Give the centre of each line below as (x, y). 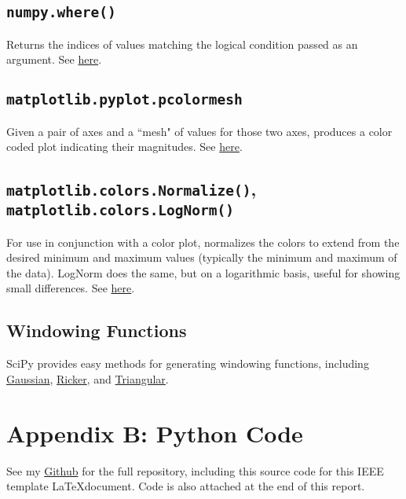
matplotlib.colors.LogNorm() (121, 211)
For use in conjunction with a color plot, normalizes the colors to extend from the (203, 242)
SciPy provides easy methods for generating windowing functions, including (188, 363)
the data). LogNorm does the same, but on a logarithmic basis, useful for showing (203, 272)
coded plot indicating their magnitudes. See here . (124, 147)
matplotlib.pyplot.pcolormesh (124, 100)
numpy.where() (61, 13)
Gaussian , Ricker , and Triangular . (88, 378)
